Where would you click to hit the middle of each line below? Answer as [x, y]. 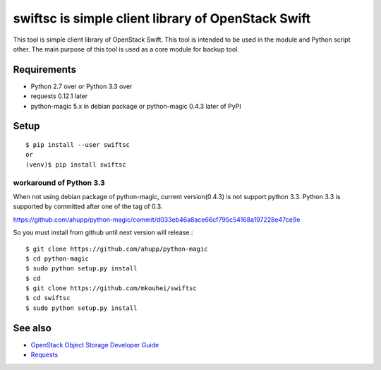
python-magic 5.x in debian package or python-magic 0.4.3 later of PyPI [136, 106]
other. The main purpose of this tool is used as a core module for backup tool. [126, 49]
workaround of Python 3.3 [59, 182]
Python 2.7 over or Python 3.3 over [81, 86]
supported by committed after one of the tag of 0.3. [88, 207]
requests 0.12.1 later [59, 96]
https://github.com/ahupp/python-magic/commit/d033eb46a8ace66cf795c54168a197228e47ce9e [157, 220]
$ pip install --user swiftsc [78, 145]
